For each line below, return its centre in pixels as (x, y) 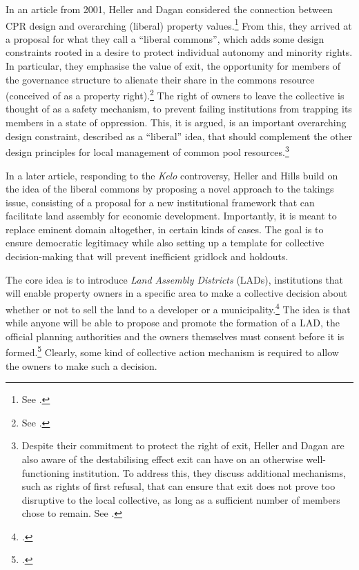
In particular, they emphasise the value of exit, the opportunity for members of (173, 66)
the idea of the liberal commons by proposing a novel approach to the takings (170, 189)
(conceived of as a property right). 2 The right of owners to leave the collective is (175, 94)
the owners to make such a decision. (81, 365)
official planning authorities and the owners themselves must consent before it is (175, 336)
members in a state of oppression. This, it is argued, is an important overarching (176, 122)
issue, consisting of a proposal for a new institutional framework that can (160, 202)
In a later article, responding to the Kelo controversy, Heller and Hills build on (172, 175)
